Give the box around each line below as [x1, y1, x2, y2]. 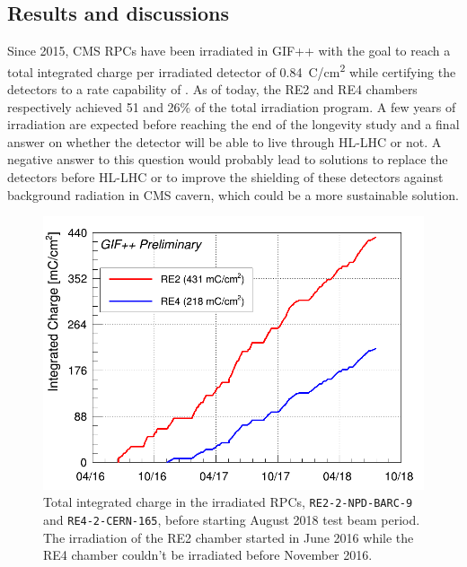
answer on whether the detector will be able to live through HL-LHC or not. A [7, 132, 442, 151]
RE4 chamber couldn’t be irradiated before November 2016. [43, 545, 373, 564]
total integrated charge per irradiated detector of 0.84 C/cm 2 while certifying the [7, 59, 456, 81]
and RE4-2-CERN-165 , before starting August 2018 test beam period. [43, 510, 420, 529]
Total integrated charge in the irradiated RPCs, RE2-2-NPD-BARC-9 [43, 493, 413, 511]
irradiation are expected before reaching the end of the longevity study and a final [7, 115, 460, 134]
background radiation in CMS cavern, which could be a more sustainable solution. [7, 185, 459, 204]
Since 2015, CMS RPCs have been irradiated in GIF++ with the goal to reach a [7, 41, 451, 60]
